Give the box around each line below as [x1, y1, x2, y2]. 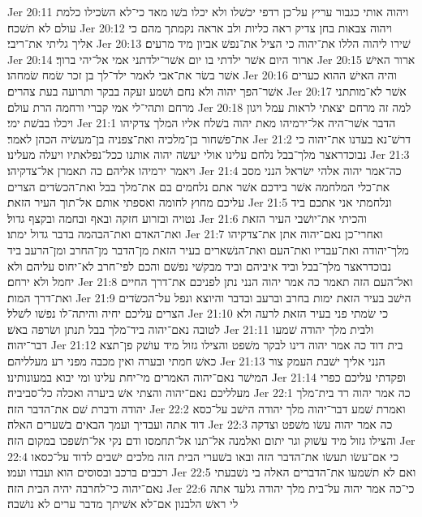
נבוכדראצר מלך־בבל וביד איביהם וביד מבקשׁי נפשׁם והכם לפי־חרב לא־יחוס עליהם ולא [7, 257, 392, 274]
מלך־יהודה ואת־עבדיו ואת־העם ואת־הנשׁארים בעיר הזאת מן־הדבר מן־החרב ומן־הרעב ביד [7, 241, 409, 258]
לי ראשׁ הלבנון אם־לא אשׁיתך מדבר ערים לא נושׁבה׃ [7, 495, 239, 512]
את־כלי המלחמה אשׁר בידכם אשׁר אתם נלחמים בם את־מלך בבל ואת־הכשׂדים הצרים [7, 177, 390, 194]
